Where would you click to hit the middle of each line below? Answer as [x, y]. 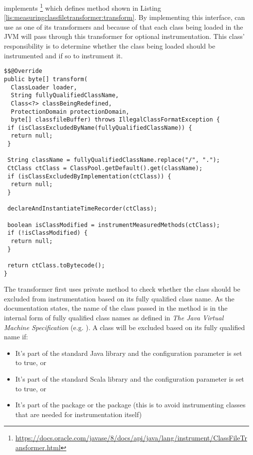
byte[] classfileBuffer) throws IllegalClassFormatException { [115, 120]
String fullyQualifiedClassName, [65, 96]
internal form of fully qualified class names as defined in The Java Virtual [114, 318]
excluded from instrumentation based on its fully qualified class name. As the [119, 298]
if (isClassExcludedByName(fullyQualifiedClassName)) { [100, 128]
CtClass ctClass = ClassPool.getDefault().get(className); [105, 168]
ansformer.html [38, 447]
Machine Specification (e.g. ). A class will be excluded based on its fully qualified [125, 327]
